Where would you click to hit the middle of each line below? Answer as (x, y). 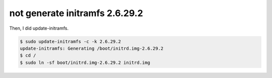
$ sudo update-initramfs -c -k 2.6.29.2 (70, 41)
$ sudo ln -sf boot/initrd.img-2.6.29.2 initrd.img (85, 62)
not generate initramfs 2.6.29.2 (76, 13)
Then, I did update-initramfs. (39, 28)
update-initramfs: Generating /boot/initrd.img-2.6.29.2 (92, 48)
